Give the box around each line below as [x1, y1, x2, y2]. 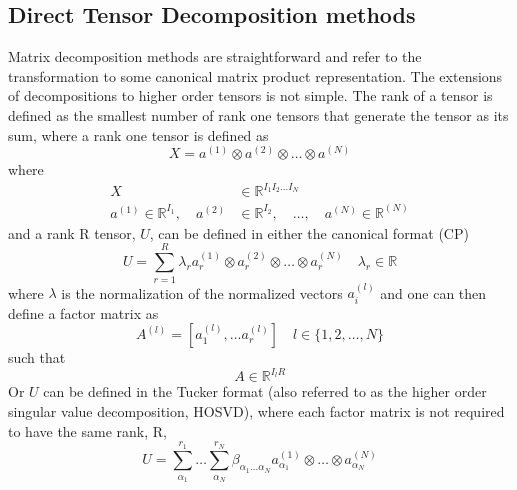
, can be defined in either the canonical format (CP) [149, 222, 469, 243]
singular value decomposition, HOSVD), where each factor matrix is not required [8, 401, 505, 422]
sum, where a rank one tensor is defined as [8, 124, 269, 145]
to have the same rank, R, [8, 420, 167, 441]
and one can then [380, 282, 487, 303]
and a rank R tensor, [8, 222, 136, 243]
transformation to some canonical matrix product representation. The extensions [8, 65, 503, 86]
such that [8, 347, 66, 368]
